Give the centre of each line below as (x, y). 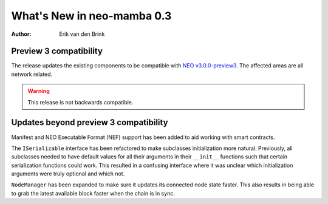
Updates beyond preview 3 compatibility (90, 122)
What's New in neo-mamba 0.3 (91, 16)
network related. (32, 74)
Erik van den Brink (82, 34)
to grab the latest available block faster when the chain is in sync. (93, 193)
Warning (39, 91)
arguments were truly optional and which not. (68, 174)
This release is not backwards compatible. (80, 102)
